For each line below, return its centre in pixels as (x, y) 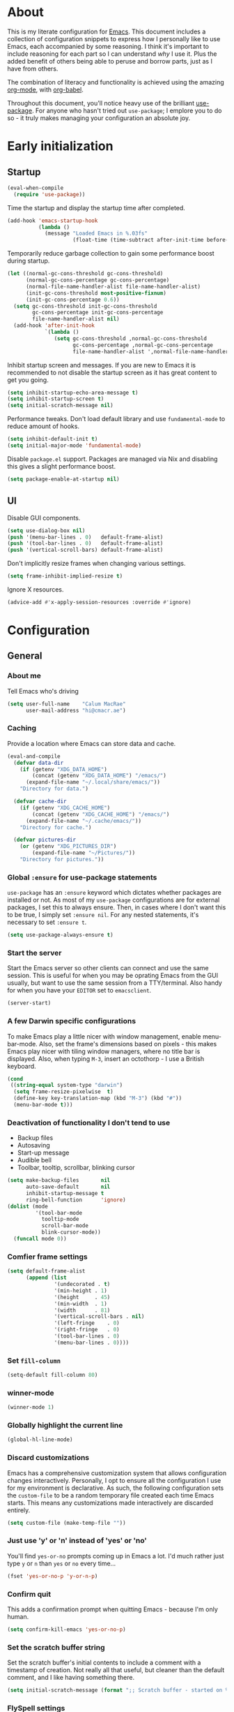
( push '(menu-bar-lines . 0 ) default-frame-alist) (85, 537)
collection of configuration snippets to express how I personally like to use (114, 38)
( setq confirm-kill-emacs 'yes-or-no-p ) (67, 1629)
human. (18, 1616)
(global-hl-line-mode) (40, 1440)
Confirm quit (29, 1594)
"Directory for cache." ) (56, 827)
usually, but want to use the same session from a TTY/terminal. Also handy (115, 983)
